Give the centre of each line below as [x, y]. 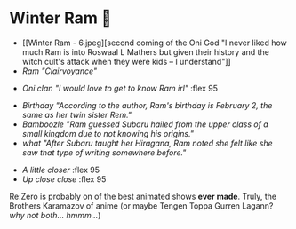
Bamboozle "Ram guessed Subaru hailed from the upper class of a [145, 124]
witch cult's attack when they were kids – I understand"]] [126, 61]
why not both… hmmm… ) [55, 215]
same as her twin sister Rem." [76, 114]
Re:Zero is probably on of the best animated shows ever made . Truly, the [143, 196]
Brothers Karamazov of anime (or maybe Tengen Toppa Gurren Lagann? [141, 205]
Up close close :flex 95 [64, 179]
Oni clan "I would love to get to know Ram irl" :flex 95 [120, 88]
